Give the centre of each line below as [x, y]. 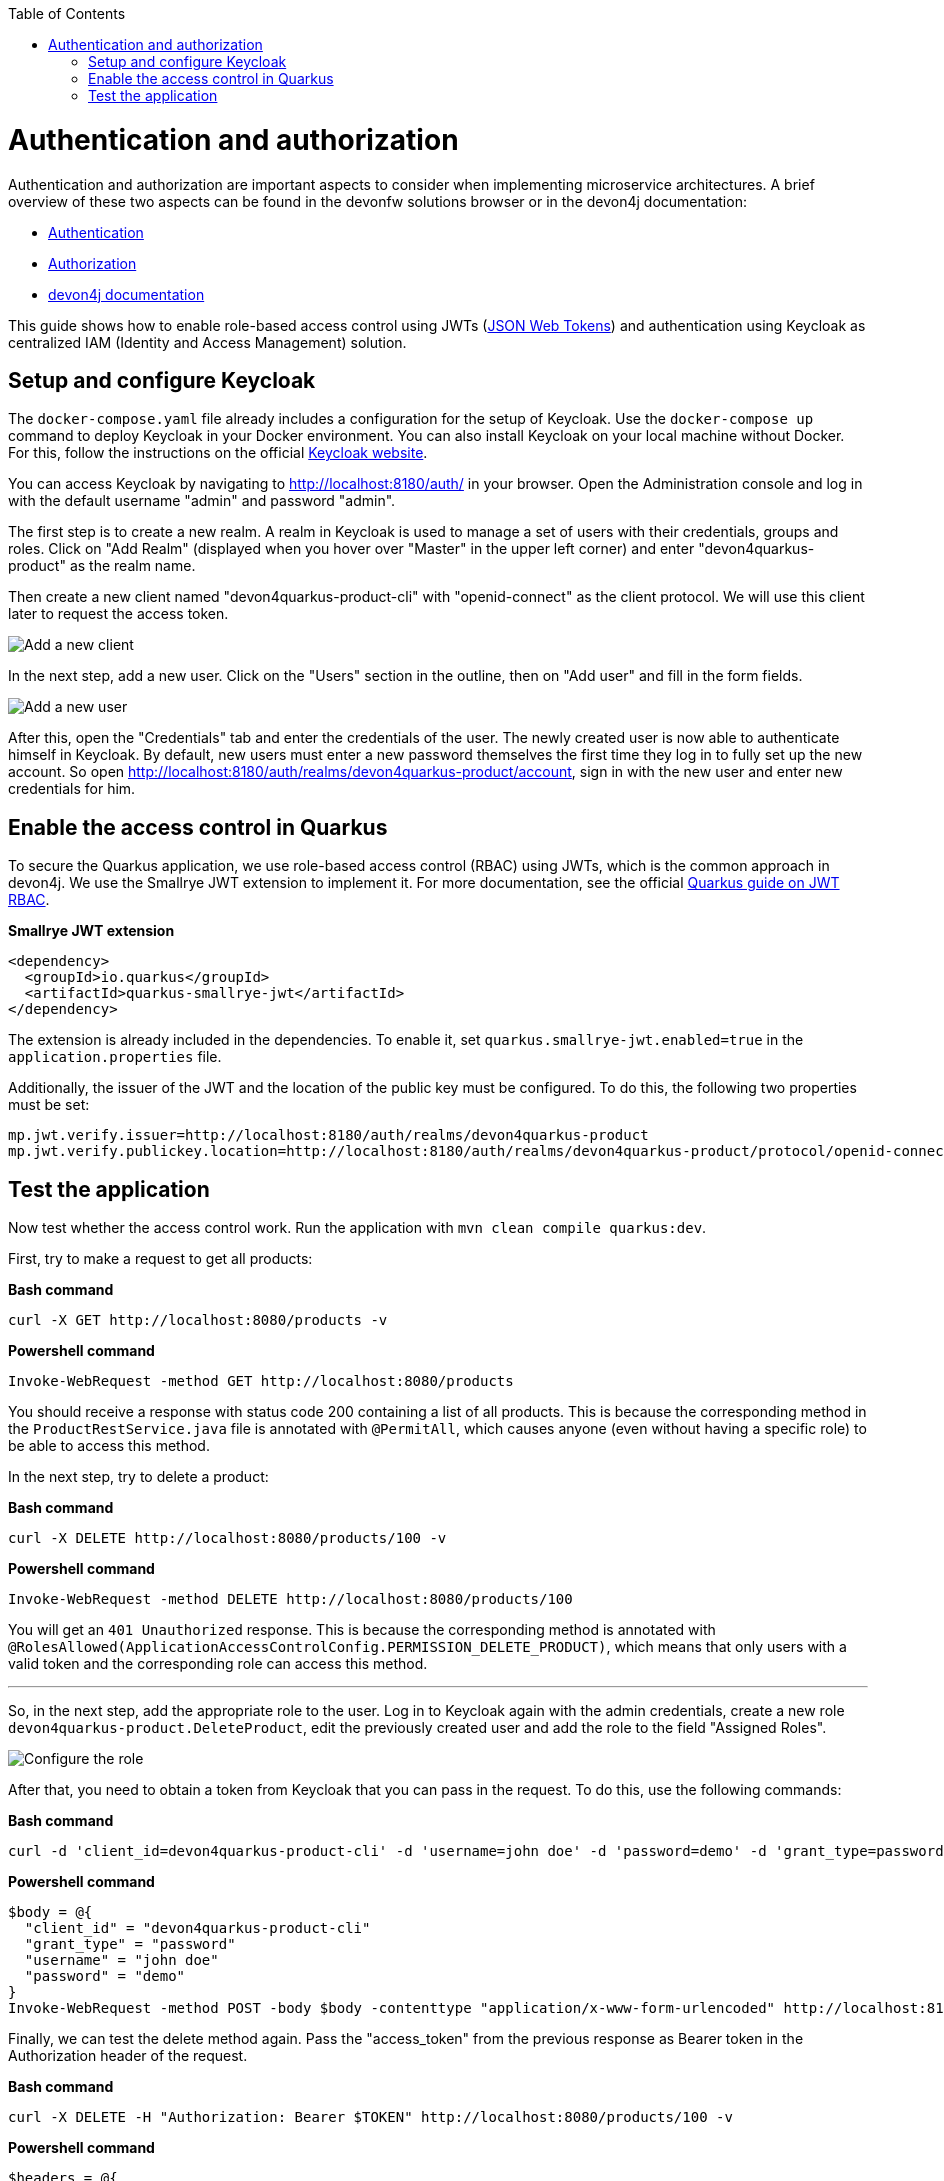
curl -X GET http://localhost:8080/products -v [198, 1320]
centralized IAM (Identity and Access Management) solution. [207, 342]
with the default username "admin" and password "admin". [202, 501]
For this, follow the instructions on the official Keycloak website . [218, 453]
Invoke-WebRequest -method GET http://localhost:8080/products [261, 1381]
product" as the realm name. [102, 566]
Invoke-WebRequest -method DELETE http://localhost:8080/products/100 [290, 1599]
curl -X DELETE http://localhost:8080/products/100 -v [227, 1538]
